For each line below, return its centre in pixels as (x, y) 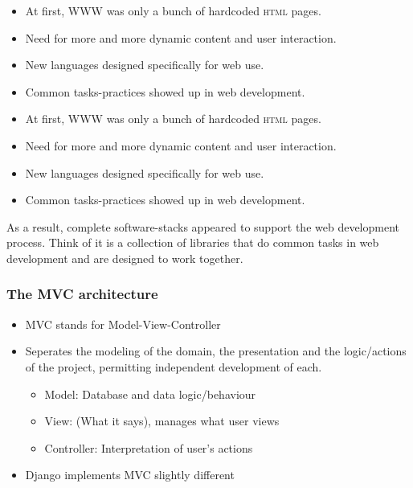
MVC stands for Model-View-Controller (123, 324)
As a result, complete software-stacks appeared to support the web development (203, 226)
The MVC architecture (82, 294)
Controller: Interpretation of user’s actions (149, 447)
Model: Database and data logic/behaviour (150, 394)
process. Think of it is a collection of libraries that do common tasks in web (193, 242)
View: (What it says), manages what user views (162, 421)
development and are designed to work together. (125, 258)
